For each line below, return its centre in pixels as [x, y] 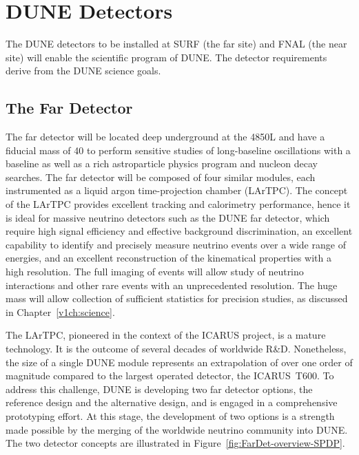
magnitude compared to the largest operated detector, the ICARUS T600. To [170, 375]
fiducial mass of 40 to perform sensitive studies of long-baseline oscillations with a [178, 150]
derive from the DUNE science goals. [83, 71]
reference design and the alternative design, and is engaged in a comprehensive [172, 402]
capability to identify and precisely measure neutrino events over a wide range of [176, 244]
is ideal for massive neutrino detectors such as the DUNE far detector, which [168, 217]
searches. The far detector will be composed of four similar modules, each [161, 177]
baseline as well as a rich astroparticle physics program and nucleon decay [162, 163]
